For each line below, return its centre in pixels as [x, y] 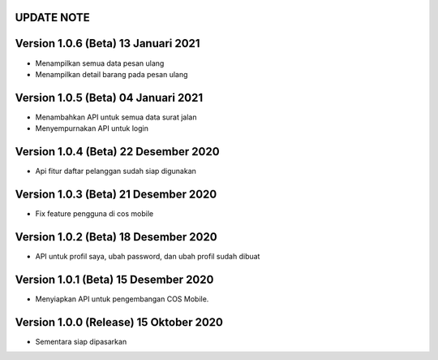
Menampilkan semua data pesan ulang [100, 63]
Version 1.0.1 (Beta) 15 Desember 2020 [114, 279]
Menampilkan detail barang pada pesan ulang [112, 74]
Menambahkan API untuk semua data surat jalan [116, 117]
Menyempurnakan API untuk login [92, 128]
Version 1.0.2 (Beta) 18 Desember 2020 [116, 237]
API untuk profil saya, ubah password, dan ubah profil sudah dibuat [148, 256]
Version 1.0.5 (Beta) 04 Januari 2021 [109, 98]
